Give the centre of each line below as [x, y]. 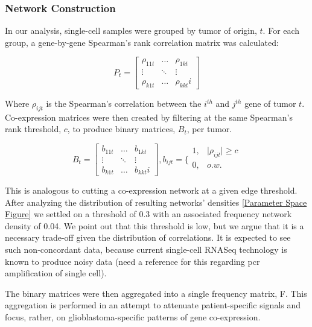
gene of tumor [270, 103]
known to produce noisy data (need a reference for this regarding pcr [132, 261]
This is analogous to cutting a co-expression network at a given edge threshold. [151, 190]
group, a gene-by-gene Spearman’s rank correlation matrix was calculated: [142, 42]
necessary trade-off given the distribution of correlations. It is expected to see [148, 237]
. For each [281, 30]
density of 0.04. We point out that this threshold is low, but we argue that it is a [154, 225]
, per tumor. [209, 129]
